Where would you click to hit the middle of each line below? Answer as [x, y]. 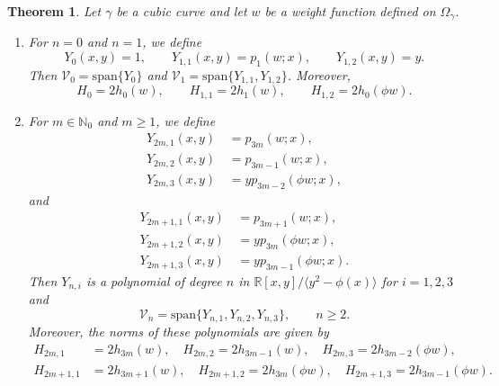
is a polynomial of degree [154, 280]
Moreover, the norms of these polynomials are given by [178, 332]
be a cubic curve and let [182, 11]
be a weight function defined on [350, 11]
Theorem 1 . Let [54, 11]
